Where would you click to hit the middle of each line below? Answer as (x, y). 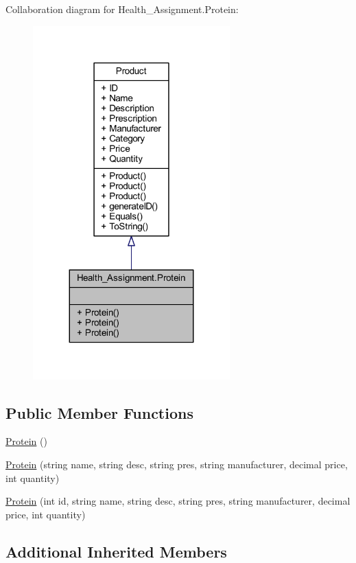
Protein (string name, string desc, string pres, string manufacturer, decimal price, (177, 464)
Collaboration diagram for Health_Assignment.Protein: (122, 9)
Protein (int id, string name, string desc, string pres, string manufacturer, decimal (178, 501)
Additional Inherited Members (116, 551)
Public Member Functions (99, 412)
